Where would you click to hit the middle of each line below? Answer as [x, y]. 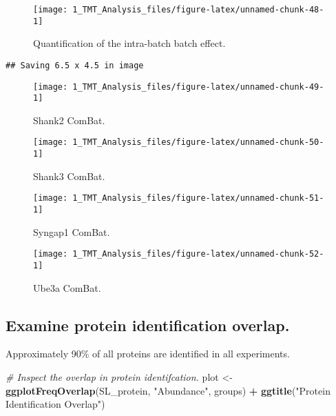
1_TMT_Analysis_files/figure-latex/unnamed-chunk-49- [198, 87]
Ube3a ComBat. [67, 287]
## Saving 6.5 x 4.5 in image [75, 65]
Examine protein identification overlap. [148, 325]
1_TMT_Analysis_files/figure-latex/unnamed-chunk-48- [198, 10]
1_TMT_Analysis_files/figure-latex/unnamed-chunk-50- [198, 142]
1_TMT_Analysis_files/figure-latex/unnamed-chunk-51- [198, 198]
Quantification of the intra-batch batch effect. [129, 43]
